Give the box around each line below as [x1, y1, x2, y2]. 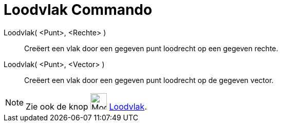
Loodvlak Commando [4, 1, 153, 18]
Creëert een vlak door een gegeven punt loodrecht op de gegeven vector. [24, 75, 274, 85]
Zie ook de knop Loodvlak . [26, 101, 147, 112]
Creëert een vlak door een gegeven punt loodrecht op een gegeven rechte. [24, 44, 278, 53]
